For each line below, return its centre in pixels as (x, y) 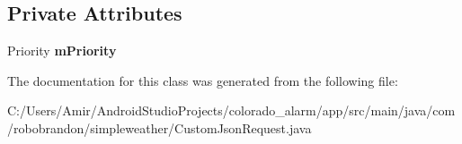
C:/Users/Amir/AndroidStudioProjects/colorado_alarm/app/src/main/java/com (231, 110)
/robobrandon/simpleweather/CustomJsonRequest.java (160, 127)
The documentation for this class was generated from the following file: (203, 80)
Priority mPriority (62, 51)
